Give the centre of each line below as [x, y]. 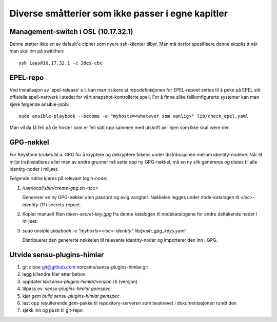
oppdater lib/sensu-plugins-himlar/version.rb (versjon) [80, 281]
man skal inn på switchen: [37, 51]
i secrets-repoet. [64, 204]
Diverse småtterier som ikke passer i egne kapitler [119, 13]
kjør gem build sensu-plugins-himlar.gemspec [71, 296]
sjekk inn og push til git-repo [53, 310]
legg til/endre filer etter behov [54, 274]
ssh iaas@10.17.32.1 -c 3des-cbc [61, 63]
